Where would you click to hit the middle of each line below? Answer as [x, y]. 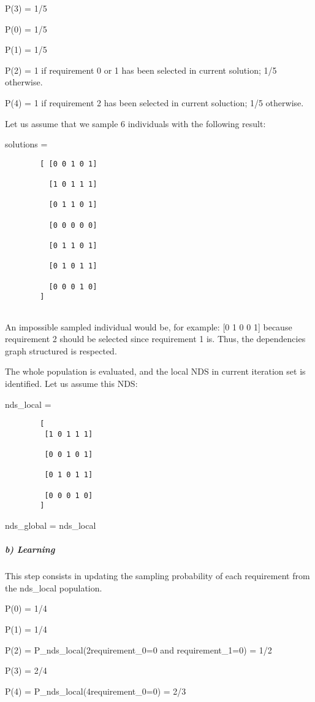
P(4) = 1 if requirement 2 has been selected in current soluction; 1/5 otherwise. [154, 102]
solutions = [26, 144]
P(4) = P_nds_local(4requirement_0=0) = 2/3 [96, 691]
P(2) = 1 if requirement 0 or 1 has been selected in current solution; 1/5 [141, 70]
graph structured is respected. [61, 350]
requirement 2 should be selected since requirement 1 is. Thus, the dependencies [155, 339]
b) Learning [30, 549]
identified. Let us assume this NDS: [71, 383]
